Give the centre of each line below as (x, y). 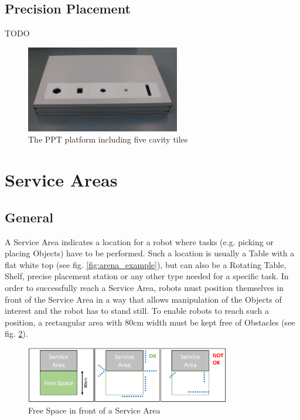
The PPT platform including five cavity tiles (108, 139)
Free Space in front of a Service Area (94, 410)
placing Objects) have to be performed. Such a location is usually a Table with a (150, 253)
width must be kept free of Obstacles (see (221, 322)
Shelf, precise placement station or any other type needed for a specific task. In (147, 276)
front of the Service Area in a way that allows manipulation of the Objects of (143, 299)
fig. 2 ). (16, 333)
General (29, 217)
